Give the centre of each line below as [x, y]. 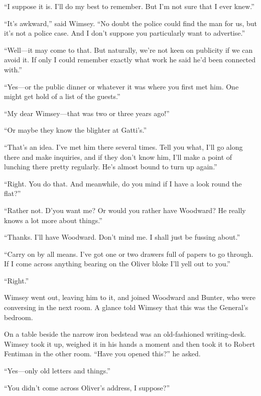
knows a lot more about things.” [53, 220]
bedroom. [19, 317]
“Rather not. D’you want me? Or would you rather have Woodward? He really [125, 210]
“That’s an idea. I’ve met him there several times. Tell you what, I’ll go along [123, 146]
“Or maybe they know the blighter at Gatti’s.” [76, 130]
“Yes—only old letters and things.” [57, 371]
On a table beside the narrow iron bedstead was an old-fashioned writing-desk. [125, 334]
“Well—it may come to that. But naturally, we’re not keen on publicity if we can [128, 49]
